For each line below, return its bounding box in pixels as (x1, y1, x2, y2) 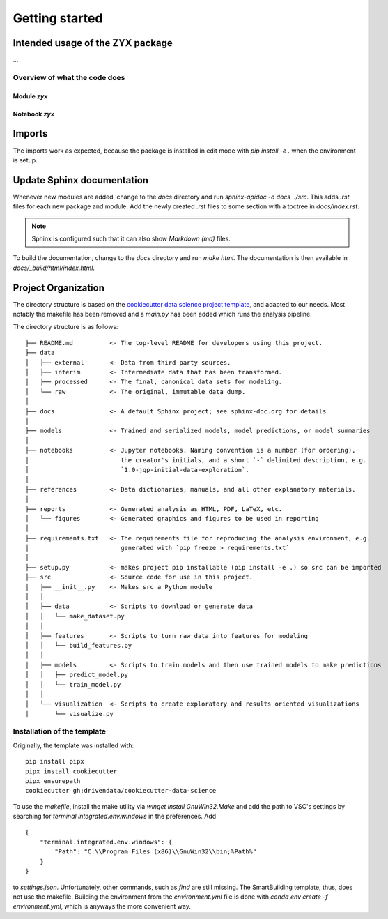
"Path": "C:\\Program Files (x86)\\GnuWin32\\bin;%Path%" (54, 848, 257, 856)
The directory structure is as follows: (13, 323, 118, 331)
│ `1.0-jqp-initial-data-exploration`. (25, 466, 250, 473)
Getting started (13, 10, 103, 26)
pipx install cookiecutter (25, 767, 118, 775)
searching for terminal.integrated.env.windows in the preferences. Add (13, 812, 217, 821)
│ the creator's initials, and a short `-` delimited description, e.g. (25, 456, 367, 464)
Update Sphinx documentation (13, 174, 149, 186)
